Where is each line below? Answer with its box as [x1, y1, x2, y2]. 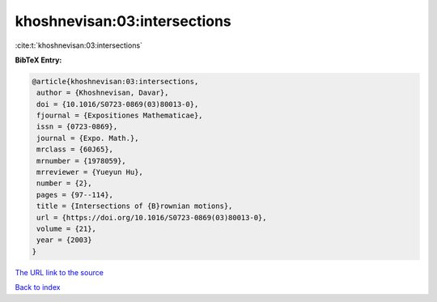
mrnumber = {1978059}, [36, 156, 127, 165]
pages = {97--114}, [36, 190, 113, 199]
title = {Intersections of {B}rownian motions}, [36, 202, 233, 211]
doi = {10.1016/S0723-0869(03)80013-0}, [36, 100, 199, 108]
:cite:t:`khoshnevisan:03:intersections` [15, 40, 143, 50]
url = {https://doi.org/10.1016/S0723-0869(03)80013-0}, [36, 213, 267, 222]
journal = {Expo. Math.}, [36, 134, 139, 142]
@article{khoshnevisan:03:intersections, [32, 77, 199, 86]
